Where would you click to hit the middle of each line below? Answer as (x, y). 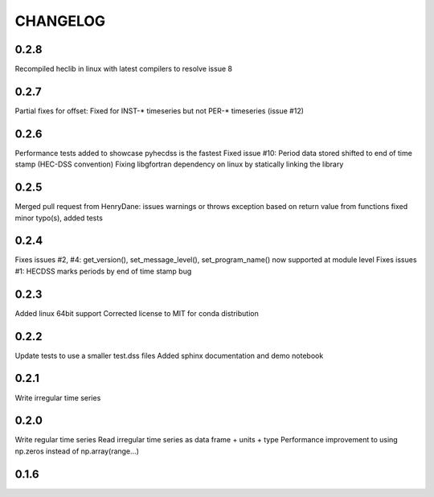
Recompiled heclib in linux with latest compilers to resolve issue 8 (124, 69)
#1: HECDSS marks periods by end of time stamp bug (103, 271)
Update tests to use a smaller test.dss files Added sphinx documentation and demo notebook (169, 355)
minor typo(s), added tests (59, 218)
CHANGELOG (60, 21)
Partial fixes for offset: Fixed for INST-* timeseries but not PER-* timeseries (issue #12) (160, 111)
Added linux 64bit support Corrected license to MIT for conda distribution (137, 313)
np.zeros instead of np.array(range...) (77, 451)
